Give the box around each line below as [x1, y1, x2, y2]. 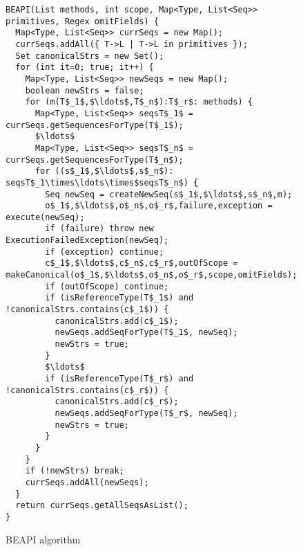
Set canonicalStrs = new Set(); [15, 51, 164, 61]
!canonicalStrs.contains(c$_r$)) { [6, 385, 169, 395]
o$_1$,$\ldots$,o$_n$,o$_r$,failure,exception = [45, 201, 273, 211]
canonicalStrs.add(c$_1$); [55, 316, 179, 326]
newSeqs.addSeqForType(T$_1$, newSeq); [55, 327, 238, 338]
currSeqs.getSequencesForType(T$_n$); [6, 154, 184, 165]
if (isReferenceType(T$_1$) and [45, 293, 194, 303]
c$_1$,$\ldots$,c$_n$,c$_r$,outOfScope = [45, 258, 238, 269]
